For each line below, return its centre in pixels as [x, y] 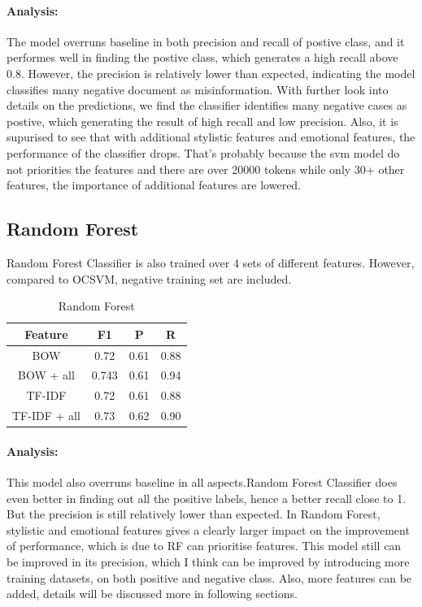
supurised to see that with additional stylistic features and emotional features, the [211, 137]
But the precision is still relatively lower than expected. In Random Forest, [194, 514]
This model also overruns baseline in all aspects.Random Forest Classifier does [202, 481]
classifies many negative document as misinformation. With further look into [198, 89]
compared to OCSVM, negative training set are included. [149, 278]
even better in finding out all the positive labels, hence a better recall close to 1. [207, 498]
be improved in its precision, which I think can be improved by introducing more [208, 561]
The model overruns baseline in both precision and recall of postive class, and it [206, 41]
